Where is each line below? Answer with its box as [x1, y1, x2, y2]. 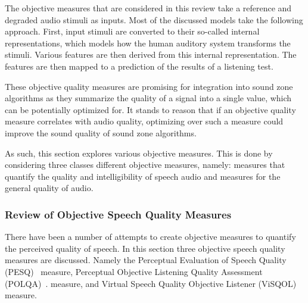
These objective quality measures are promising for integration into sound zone [5, 80, 293, 92]
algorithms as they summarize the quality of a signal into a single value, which [5, 92, 292, 104]
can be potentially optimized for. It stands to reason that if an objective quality [5, 103, 296, 115]
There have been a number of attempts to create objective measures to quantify [5, 230, 296, 243]
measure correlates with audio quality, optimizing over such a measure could [5, 115, 284, 127]
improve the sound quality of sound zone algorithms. [5, 126, 197, 139]
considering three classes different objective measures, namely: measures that [5, 158, 285, 171]
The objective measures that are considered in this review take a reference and [5, 2, 292, 14]
